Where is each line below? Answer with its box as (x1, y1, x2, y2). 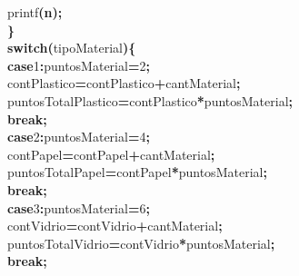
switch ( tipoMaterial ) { (7, 38, 136, 57)
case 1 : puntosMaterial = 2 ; (7, 55, 150, 74)
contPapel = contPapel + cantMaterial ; (7, 144, 215, 163)
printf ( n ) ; (7, 3, 63, 21)
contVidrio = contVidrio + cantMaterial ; (7, 216, 223, 235)
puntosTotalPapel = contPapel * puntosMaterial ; (7, 163, 267, 182)
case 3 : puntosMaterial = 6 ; (7, 198, 150, 217)
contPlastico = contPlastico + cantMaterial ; (7, 74, 241, 93)
